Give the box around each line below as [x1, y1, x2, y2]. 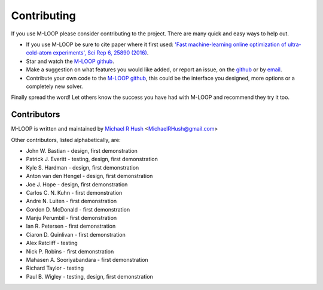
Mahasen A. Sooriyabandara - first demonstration [26, 256, 149, 264]
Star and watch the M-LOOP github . [26, 58, 114, 65]
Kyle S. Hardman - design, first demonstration [26, 164, 139, 171]
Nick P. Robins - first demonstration [26, 247, 114, 255]
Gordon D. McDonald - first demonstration [26, 206, 130, 213]
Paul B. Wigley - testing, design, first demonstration [26, 273, 154, 280]
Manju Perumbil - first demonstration [26, 215, 117, 222]
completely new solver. [26, 83, 83, 90]
